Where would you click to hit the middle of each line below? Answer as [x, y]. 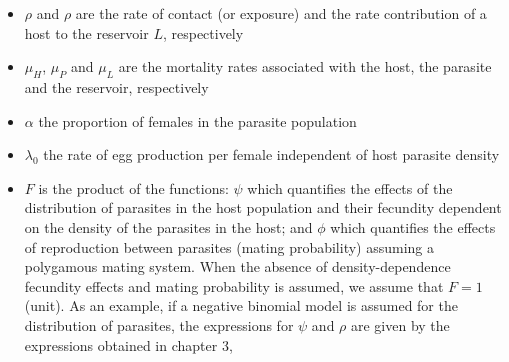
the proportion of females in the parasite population [197, 120]
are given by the [400, 324]
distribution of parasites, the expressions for [159, 324]
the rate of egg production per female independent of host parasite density [271, 154]
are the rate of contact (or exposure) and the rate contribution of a [281, 13]
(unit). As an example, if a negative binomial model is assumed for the [241, 305]
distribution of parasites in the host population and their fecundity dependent [263, 207]
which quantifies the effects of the [350, 187]
